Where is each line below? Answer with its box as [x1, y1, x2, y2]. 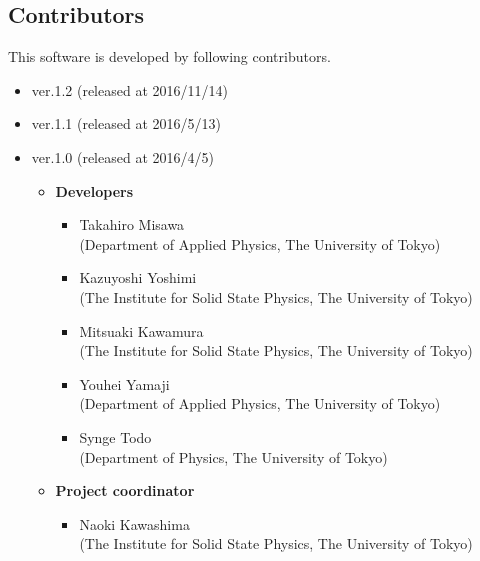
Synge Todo [79, 426, 152, 447]
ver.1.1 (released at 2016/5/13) [31, 113, 221, 134]
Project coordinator [55, 480, 195, 501]
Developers [55, 180, 134, 201]
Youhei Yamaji [79, 373, 170, 394]
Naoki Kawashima [79, 513, 190, 534]
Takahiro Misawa [79, 214, 185, 235]
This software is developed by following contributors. [8, 46, 331, 67]
